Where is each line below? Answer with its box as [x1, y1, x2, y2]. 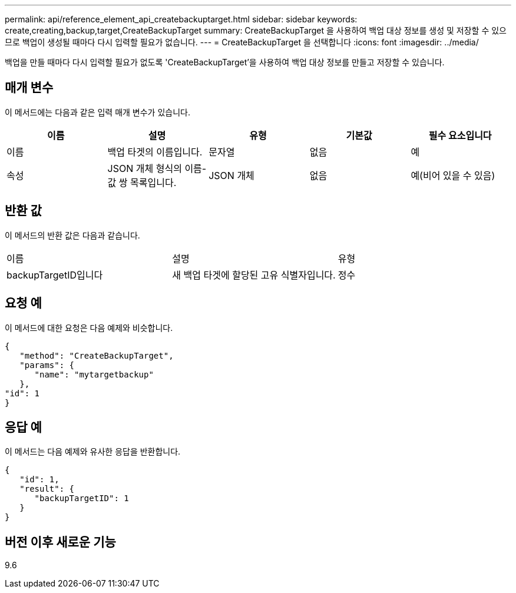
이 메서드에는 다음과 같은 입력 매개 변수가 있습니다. [5, 107, 190, 117]
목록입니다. [130, 176, 177, 188]
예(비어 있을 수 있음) [411, 169, 495, 181]
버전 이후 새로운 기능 [5, 534, 116, 549]
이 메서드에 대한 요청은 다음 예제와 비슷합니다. [5, 322, 173, 333]
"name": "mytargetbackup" [34, 369, 154, 379]
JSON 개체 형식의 [107, 162, 182, 174]
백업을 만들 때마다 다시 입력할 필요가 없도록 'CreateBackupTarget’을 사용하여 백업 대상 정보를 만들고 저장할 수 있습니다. [5, 57, 445, 67]
